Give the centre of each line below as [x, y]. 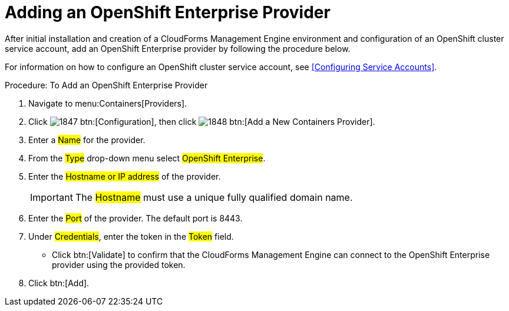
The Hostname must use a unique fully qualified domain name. [214, 197]
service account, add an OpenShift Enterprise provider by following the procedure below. [178, 48]
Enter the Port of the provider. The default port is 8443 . [135, 218]
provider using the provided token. [119, 264]
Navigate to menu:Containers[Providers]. [108, 103]
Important [52, 197]
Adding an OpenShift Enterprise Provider [168, 12]
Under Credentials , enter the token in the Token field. [131, 236]
